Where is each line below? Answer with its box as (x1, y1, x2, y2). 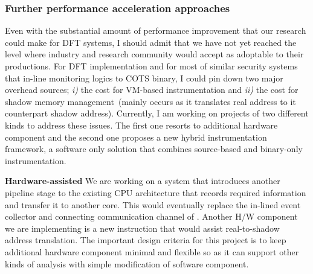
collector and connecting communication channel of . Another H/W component (5, 210, 298, 223)
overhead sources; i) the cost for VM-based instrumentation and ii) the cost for (5, 83, 298, 96)
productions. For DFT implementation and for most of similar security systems (5, 60, 298, 72)
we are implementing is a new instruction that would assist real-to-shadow (5, 221, 280, 234)
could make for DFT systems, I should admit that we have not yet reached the (5, 36, 297, 48)
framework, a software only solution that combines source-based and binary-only (5, 142, 303, 155)
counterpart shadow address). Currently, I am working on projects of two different (5, 107, 309, 119)
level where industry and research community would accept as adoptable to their (5, 48, 304, 60)
